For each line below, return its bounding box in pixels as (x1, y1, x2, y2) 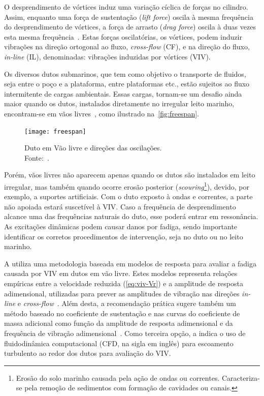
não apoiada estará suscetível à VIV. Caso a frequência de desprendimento (4, 201, 236, 211)
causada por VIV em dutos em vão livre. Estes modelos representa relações (4, 268, 238, 279)
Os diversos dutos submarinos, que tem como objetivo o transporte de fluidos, (4, 68, 246, 79)
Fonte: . (24, 152, 49, 163)
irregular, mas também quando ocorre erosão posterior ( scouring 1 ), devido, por (4, 179, 249, 192)
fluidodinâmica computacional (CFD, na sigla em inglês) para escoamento (4, 338, 234, 348)
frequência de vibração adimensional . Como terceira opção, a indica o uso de (4, 327, 246, 338)
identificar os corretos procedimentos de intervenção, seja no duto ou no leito (4, 231, 243, 241)
